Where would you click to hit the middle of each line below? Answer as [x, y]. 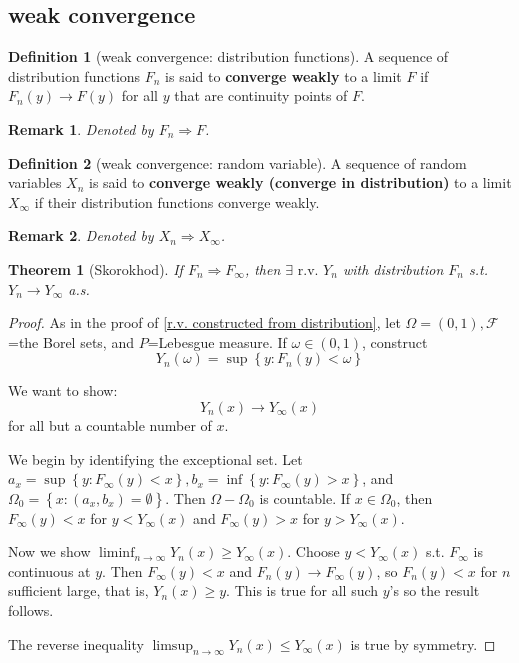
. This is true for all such [302, 590]
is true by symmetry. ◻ [423, 643]
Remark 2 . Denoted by [81, 235]
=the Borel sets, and [71, 341]
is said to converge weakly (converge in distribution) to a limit [300, 182]
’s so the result [434, 590]
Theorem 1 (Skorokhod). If [95, 268]
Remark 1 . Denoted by [81, 128]
